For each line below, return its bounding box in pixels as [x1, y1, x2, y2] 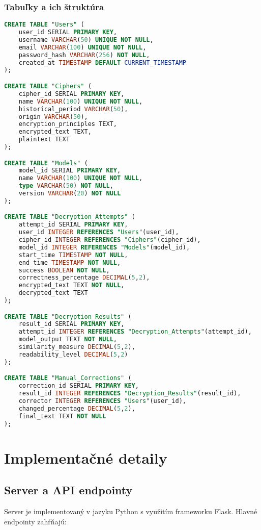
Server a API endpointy [4, 482, 133, 498]
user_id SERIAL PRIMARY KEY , [18, 29, 117, 36]
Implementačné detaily [4, 447, 167, 468]
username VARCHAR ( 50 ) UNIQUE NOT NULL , [18, 36, 154, 43]
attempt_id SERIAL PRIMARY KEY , [18, 221, 128, 229]
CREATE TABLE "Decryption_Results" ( [4, 313, 132, 320]
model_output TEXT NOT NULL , [18, 336, 117, 343]
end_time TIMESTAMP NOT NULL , [18, 259, 121, 266]
